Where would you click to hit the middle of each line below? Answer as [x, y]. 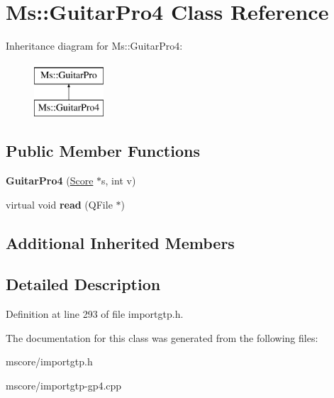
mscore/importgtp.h [49, 361]
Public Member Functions [103, 151]
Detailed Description [83, 284]
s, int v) [119, 181]
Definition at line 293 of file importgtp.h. [95, 314]
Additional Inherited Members [120, 242]
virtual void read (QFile [59, 204]
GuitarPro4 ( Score [50, 181]
